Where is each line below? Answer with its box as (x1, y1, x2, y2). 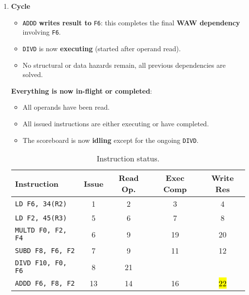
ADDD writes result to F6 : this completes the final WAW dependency (22, 17, 240, 27)
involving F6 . (22, 27, 61, 37)
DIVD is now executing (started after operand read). (22, 43, 181, 53)
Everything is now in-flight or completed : (11, 85, 152, 96)
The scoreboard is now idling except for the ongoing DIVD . (22, 135, 199, 145)
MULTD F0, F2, (15, 226, 67, 235)
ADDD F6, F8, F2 (15, 279, 75, 287)
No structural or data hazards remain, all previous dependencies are (22, 59, 226, 70)
